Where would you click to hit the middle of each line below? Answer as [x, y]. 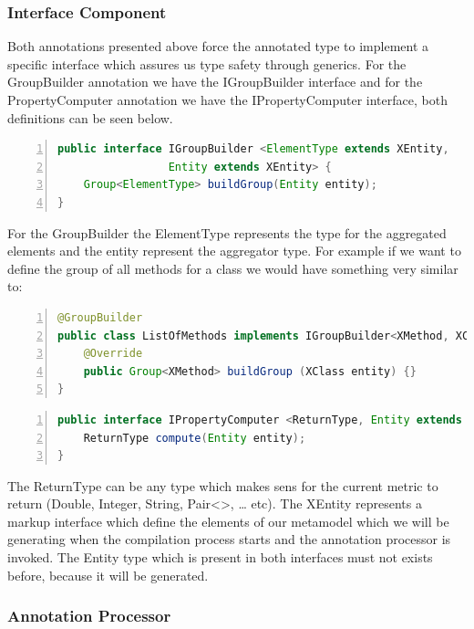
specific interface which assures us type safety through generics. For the [207, 63]
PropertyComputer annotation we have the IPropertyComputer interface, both [227, 100]
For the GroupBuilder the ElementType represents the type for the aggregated [227, 232]
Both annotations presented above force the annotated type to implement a [218, 46]
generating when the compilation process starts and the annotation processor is [229, 539]
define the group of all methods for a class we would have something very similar [233, 268]
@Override [113, 354]
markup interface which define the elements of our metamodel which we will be [228, 521]
